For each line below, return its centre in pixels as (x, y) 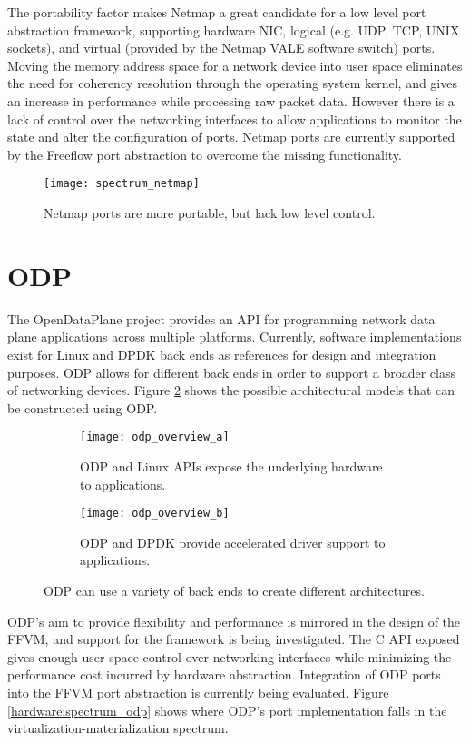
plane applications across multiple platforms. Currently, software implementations (235, 337)
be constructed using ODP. (83, 407)
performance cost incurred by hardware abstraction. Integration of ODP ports (224, 674)
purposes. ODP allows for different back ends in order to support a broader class (231, 372)
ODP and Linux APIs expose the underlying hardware (231, 466)
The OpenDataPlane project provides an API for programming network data (221, 318)
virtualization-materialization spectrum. (118, 728)
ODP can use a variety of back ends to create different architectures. (234, 590)
